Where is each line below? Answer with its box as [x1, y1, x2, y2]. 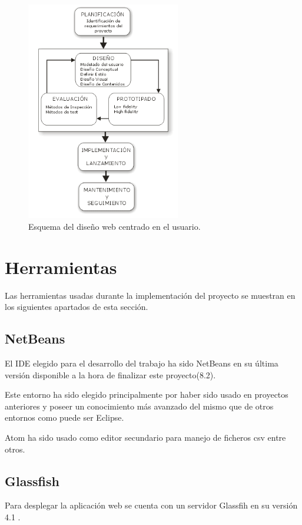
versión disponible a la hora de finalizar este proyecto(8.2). [5, 368, 216, 381]
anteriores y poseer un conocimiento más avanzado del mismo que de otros [5, 399, 274, 412]
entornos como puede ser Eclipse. [5, 411, 124, 424]
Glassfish [5, 471, 59, 490]
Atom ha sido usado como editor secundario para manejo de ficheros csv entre [5, 431, 286, 444]
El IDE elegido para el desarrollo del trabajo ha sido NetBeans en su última [5, 357, 278, 369]
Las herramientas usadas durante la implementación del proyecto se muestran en [5, 289, 296, 301]
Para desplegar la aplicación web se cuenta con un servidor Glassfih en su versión [5, 499, 298, 511]
